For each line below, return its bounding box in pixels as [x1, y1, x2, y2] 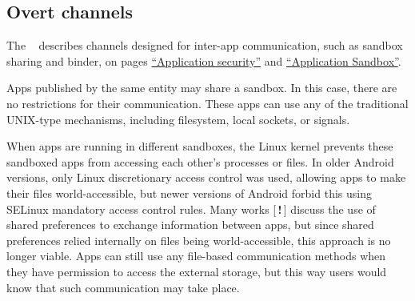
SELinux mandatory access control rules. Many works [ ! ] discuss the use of [6, 200, 376, 217]
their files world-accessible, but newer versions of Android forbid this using [6, 184, 372, 201]
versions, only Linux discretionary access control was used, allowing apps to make [6, 169, 406, 186]
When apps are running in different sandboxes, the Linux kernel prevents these [6, 138, 393, 155]
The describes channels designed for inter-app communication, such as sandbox [6, 37, 403, 54]
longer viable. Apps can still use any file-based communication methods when [6, 247, 386, 264]
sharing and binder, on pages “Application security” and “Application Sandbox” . [6, 52, 401, 69]
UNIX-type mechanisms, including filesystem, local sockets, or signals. [6, 110, 350, 127]
